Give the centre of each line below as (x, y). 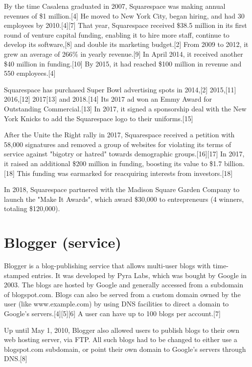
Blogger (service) (63, 242)
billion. (234, 163)
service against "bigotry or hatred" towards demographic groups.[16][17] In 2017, (124, 154)
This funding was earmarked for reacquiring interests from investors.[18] (125, 173)
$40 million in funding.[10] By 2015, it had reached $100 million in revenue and (123, 63)
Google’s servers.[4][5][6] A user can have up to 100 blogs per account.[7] (112, 313)
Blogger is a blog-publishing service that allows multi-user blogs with (107, 265)
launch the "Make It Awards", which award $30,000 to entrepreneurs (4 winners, (124, 199)
